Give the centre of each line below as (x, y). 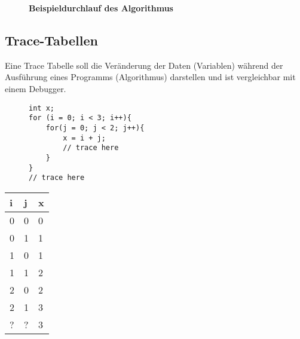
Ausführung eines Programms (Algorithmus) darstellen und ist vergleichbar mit (150, 77)
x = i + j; (84, 138)
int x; (42, 108)
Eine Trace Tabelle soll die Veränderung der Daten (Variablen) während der (144, 65)
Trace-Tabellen (51, 40)
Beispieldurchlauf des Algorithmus (101, 8)
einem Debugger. (36, 88)
